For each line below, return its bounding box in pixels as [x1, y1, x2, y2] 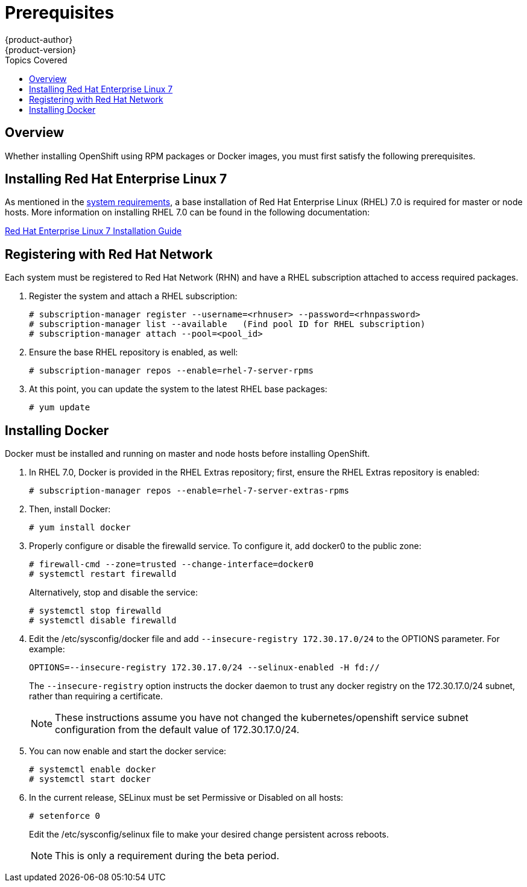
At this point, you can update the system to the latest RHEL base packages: [29, 384, 327, 395]
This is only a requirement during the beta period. [55, 850, 280, 862]
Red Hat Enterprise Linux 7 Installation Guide [5, 226, 182, 237]
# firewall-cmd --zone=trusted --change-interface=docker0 [29, 559, 314, 570]
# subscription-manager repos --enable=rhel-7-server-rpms [29, 366, 314, 376]
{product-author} [5, 34, 73, 45]
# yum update [29, 402, 90, 413]
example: [29, 644, 65, 655]
